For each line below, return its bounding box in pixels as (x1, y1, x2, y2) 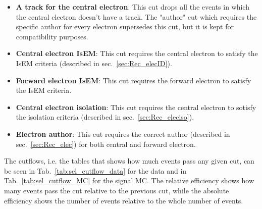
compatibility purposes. (16, 31, 88, 41)
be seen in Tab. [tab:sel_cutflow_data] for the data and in (4, 165, 187, 176)
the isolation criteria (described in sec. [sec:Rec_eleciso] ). (16, 112, 194, 122)
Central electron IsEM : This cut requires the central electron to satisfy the (16, 48, 258, 59)
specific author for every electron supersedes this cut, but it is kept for (16, 21, 234, 32)
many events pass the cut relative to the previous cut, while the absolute (4, 185, 229, 195)
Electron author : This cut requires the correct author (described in (16, 128, 230, 139)
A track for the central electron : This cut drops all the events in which (16, 2, 249, 12)
